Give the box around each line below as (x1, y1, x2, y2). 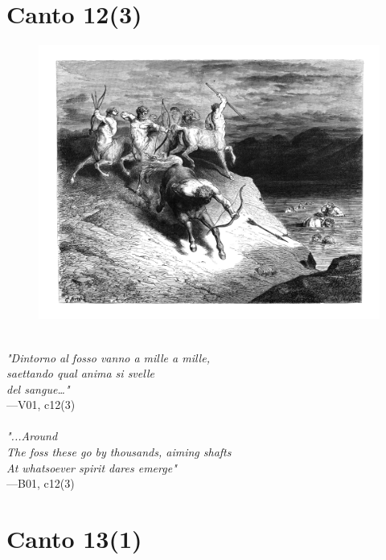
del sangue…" (6, 380, 70, 397)
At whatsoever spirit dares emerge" (6, 459, 177, 476)
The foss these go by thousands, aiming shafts (6, 444, 232, 460)
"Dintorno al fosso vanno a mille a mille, (6, 349, 210, 366)
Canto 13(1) (6, 522, 142, 555)
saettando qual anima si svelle (6, 365, 154, 382)
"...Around (6, 427, 58, 444)
